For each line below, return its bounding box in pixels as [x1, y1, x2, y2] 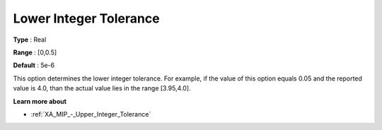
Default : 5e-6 [13, 61, 55, 70]
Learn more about [13, 97, 67, 105]
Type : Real [13, 35, 47, 44]
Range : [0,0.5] [13, 48, 57, 57]
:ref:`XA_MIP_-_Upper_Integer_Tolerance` [30, 110, 151, 118]
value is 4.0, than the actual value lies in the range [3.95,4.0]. [13, 84, 191, 93]
